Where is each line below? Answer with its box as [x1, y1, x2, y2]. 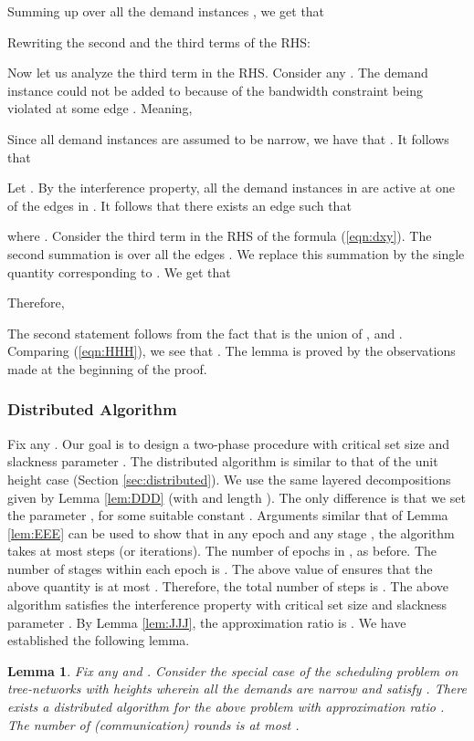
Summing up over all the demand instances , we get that [7, 2, 325, 20]
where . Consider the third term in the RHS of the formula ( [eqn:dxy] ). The [7, 226, 432, 245]
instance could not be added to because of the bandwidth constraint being [7, 80, 423, 99]
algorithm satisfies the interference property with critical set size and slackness [7, 595, 448, 614]
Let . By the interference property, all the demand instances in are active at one [7, 178, 455, 197]
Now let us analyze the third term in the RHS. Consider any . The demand [7, 63, 428, 82]
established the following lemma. [7, 631, 190, 650]
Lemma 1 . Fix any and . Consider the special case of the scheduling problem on [7, 661, 458, 680]
